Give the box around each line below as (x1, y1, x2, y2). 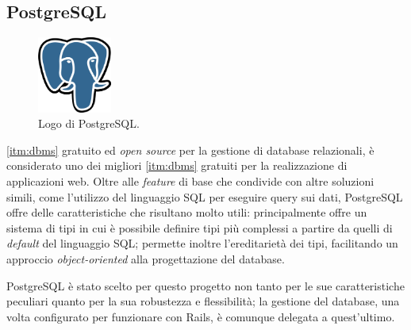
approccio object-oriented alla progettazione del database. (6, 251, 285, 267)
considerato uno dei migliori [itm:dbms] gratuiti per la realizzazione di (6, 157, 348, 174)
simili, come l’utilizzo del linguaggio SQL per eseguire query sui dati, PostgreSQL (6, 188, 403, 205)
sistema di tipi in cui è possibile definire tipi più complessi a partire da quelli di (6, 219, 393, 236)
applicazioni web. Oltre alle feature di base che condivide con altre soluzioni (6, 173, 375, 190)
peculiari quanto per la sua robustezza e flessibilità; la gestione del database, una (6, 293, 400, 309)
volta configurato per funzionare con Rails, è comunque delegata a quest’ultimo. (6, 308, 395, 324)
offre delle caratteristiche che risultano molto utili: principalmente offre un (6, 204, 367, 221)
